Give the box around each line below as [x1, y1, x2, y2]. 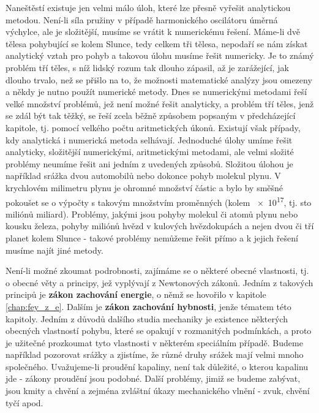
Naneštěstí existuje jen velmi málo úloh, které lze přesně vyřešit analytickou [6, 1, 291, 13]
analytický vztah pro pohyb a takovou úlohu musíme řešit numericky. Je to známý [6, 49, 314, 62]
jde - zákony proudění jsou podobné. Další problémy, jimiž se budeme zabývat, [6, 372, 301, 385]
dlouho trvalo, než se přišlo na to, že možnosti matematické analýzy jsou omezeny [6, 73, 312, 86]
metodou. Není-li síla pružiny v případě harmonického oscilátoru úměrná [6, 13, 278, 26]
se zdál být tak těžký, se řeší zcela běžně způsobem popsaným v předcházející [6, 109, 296, 122]
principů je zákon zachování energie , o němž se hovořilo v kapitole [6, 288, 266, 301]
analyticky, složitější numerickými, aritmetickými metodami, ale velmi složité [6, 145, 294, 158]
